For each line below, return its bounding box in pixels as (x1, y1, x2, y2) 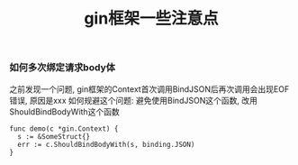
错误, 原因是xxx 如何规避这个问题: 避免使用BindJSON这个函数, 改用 (9, 95, 258, 105)
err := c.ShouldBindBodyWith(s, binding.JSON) (17, 140, 195, 149)
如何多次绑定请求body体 (9, 61, 115, 74)
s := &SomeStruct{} (17, 132, 91, 141)
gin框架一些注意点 (84, 8, 219, 29)
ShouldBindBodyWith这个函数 (9, 105, 120, 117)
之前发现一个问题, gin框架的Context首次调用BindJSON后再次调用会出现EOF (9, 83, 290, 95)
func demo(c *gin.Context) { (9, 124, 119, 133)
